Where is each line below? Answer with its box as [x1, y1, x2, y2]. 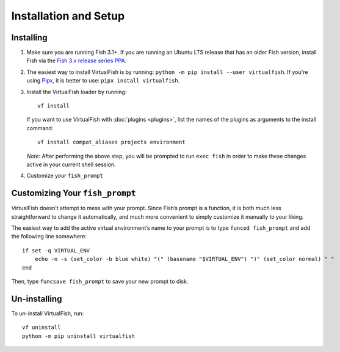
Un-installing [11, 293, 62, 304]
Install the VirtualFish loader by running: [26, 88, 127, 95]
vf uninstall [22, 324, 61, 331]
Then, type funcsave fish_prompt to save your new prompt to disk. [11, 278, 189, 285]
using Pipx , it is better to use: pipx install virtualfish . [26, 77, 180, 84]
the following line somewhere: [11, 233, 87, 240]
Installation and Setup [11, 9, 125, 23]
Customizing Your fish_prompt [11, 188, 137, 199]
